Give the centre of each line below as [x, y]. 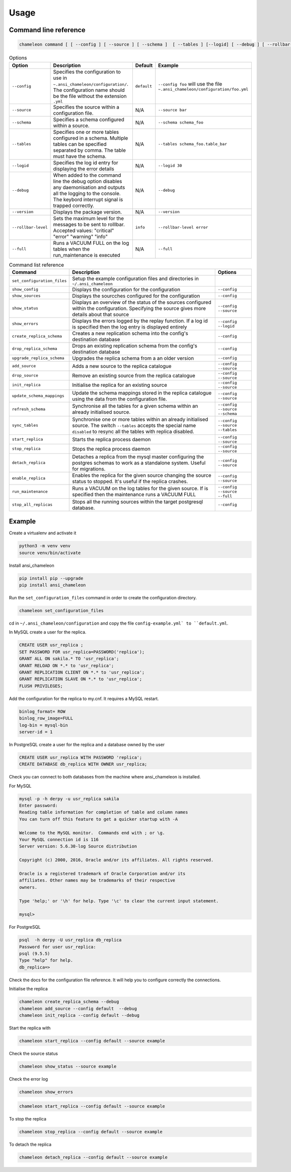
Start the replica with [30, 1028]
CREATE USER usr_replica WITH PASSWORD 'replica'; [81, 757]
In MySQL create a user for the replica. [48, 632]
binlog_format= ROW [42, 711]
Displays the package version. [88, 212]
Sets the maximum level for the [89, 218]
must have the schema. [80, 156]
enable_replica [29, 478]
